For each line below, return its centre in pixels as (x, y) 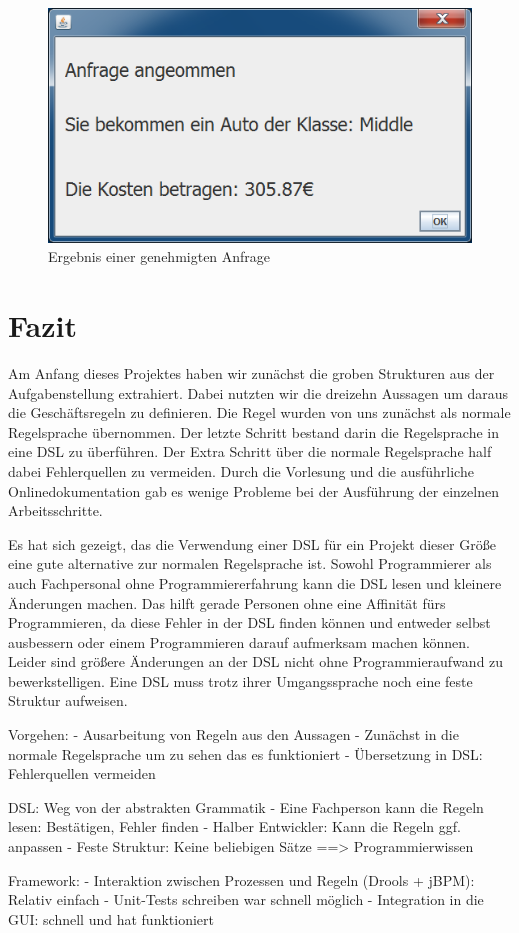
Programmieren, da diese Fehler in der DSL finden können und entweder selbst (249, 622)
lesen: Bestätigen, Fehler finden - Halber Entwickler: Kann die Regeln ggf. (234, 826)
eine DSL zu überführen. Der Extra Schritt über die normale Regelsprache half (250, 451)
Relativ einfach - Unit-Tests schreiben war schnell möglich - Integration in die (246, 899)
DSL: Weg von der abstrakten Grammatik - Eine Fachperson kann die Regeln (246, 806)
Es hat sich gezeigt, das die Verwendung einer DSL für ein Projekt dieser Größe (252, 543)
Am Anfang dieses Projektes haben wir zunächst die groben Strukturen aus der (251, 372)
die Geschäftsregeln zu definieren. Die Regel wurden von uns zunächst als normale (259, 412)
